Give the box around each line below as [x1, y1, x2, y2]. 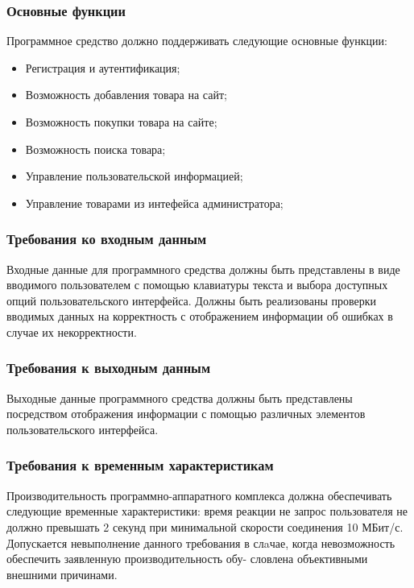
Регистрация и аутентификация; [25, 59, 180, 76]
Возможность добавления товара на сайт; [25, 86, 227, 103]
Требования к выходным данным [6, 358, 211, 378]
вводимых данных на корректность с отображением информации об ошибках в [6, 308, 393, 325]
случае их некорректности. [6, 323, 137, 340]
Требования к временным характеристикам [6, 455, 274, 475]
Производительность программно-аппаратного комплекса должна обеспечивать [6, 487, 392, 503]
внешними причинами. [6, 565, 118, 582]
